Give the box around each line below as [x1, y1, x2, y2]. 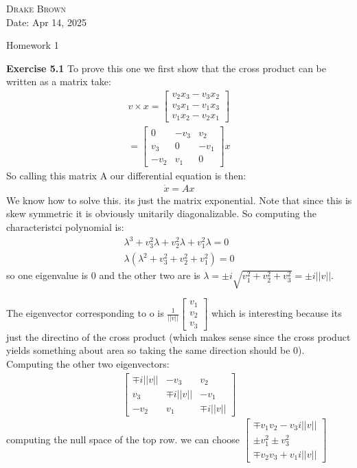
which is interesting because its [211, 306, 342, 320]
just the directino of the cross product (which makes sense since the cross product [6, 329, 351, 344]
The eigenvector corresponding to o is [6, 306, 164, 320]
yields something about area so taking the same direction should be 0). [6, 343, 305, 357]
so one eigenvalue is [6, 268, 89, 282]
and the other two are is [99, 268, 200, 282]
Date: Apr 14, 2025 [6, 14, 87, 29]
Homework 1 [6, 38, 59, 52]
